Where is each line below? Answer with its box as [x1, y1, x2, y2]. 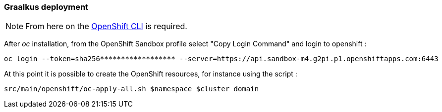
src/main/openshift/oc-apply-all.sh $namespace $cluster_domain [4, 85, 259, 93]
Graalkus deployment [4, 2, 89, 12]
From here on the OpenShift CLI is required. [25, 21, 187, 32]
